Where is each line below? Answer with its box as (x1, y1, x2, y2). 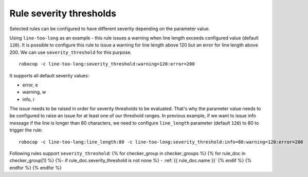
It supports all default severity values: (9, 72, 89, 79)
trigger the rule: (9, 127, 43, 133)
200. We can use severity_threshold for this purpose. (9, 49, 132, 55)
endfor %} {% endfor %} (9, 164, 62, 171)
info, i (22, 96, 34, 102)
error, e (22, 82, 38, 88)
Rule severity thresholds (9, 8, 117, 19)
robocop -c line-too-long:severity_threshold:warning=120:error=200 (19, 61, 195, 67)
